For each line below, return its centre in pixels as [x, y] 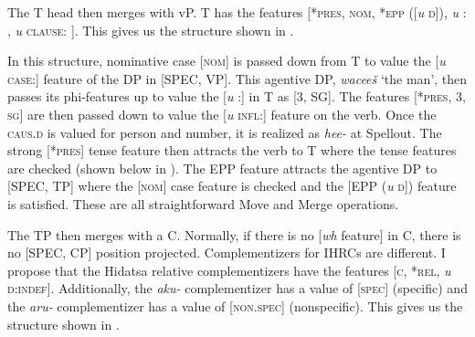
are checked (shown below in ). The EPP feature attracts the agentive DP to [222, 168]
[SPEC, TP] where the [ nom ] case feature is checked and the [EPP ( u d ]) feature [232, 186]
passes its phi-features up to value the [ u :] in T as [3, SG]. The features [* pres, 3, [237, 96]
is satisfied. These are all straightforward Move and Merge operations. [203, 203]
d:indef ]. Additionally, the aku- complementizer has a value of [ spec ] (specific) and [237, 288]
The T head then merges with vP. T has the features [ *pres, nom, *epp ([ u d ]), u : [237, 12]
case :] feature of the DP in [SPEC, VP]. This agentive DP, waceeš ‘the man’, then [237, 78]
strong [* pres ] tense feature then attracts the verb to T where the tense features [232, 150]
